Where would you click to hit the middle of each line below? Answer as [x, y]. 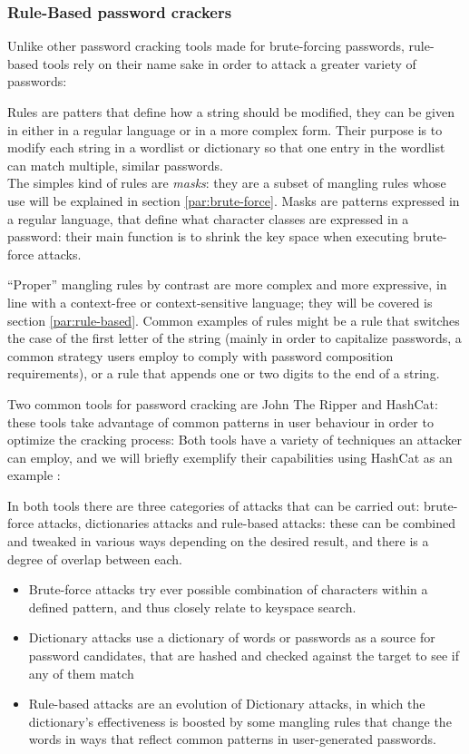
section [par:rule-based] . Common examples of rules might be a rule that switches [234, 320]
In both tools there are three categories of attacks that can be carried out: [214, 505]
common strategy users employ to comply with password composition [200, 355]
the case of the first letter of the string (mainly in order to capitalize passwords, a [234, 338]
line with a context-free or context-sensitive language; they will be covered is [220, 302]
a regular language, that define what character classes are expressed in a [208, 218]
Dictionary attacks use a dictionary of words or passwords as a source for [232, 637]
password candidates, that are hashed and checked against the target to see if [244, 656]
